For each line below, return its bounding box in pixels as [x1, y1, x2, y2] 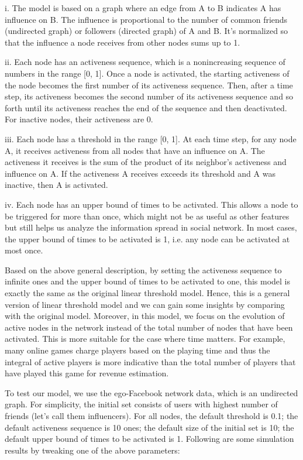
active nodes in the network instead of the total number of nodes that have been [5, 321, 293, 333]
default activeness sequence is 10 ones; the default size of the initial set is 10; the [5, 421, 294, 433]
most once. [5, 244, 43, 256]
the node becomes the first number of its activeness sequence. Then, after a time [5, 78, 293, 91]
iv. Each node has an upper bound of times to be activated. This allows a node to [5, 198, 298, 210]
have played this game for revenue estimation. [5, 367, 169, 379]
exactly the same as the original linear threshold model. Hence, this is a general [5, 287, 290, 299]
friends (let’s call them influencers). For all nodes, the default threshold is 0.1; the [5, 410, 298, 421]
